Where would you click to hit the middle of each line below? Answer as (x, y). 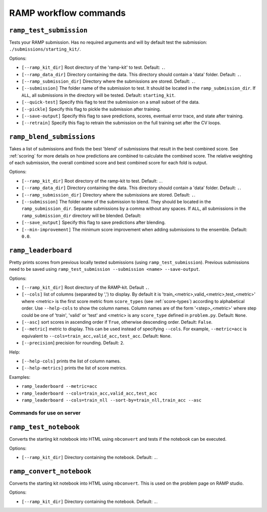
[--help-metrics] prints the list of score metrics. (74, 368)
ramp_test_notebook (44, 427)
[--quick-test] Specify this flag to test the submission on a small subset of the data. (111, 102)
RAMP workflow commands (67, 13)
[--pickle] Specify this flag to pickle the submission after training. (91, 109)
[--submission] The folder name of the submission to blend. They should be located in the (116, 202)
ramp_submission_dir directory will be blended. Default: (81, 215)
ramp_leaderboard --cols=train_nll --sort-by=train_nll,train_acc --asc (111, 400)
